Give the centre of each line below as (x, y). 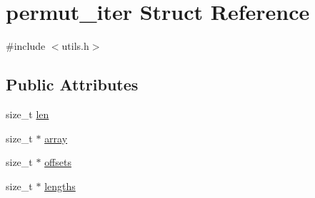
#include (26, 46)
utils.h (75, 46)
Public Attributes (72, 84)
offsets (58, 162)
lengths (60, 186)
